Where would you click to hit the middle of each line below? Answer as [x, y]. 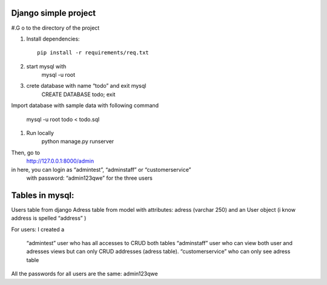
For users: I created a [38, 229]
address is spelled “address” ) [49, 218]
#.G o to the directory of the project [55, 28]
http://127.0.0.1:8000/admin [60, 161]
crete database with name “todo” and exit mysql [86, 86]
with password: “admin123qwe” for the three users [89, 178]
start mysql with [46, 66]
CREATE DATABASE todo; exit [78, 94]
